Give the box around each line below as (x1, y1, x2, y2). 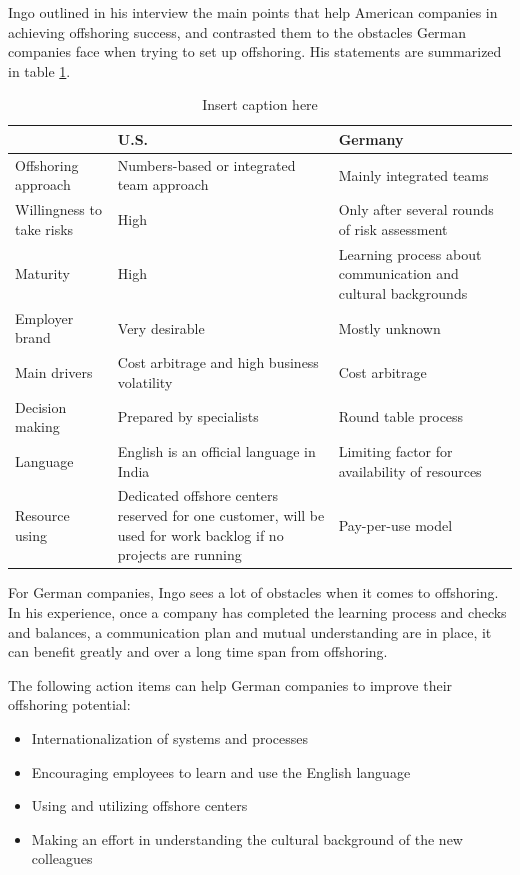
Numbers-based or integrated (117, 154, 296, 175)
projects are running (117, 544, 242, 565)
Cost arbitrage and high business (117, 352, 319, 373)
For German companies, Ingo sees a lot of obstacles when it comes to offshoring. (8, 582, 499, 603)
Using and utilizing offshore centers (31, 795, 248, 816)
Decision (15, 396, 67, 417)
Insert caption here (202, 94, 318, 115)
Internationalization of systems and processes (31, 727, 309, 748)
